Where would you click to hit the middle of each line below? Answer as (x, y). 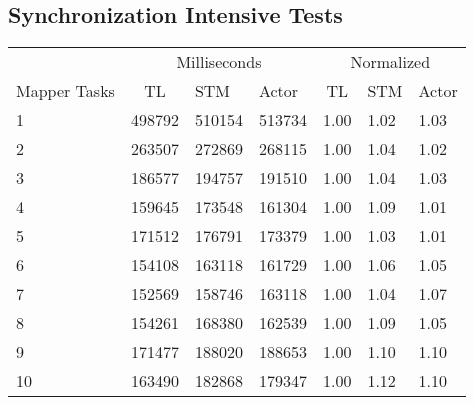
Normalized (390, 62)
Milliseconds (219, 62)
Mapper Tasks (65, 91)
